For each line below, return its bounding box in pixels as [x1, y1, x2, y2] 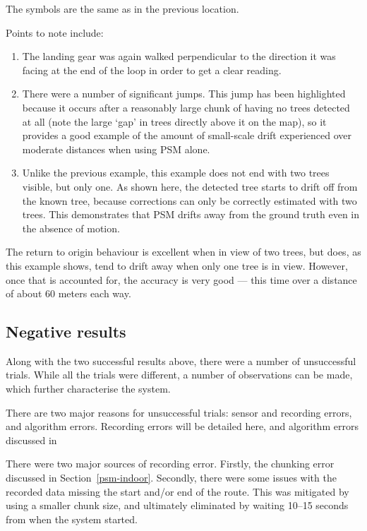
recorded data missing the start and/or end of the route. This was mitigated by [6, 484, 349, 499]
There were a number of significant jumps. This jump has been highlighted [22, 86, 346, 101]
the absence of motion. [22, 220, 120, 235]
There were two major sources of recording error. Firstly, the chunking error [6, 456, 335, 471]
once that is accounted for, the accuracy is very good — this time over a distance [6, 272, 357, 287]
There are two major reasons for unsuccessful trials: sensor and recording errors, [6, 405, 352, 419]
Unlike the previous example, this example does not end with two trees [22, 165, 330, 180]
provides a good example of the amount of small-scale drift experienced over [22, 128, 352, 143]
